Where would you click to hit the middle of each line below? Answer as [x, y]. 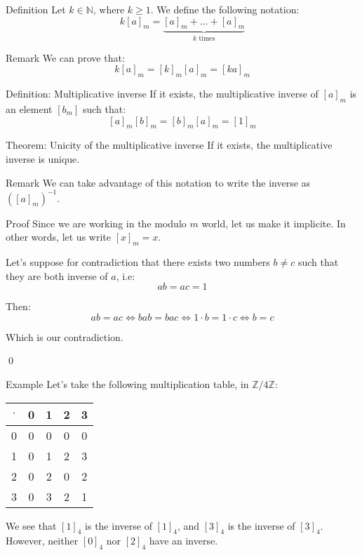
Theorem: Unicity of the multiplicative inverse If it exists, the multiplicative [169, 145]
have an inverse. [183, 541]
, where [109, 9]
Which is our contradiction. [65, 336]
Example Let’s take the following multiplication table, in [127, 384]
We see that [31, 525]
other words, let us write [58, 237]
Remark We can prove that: [65, 57]
